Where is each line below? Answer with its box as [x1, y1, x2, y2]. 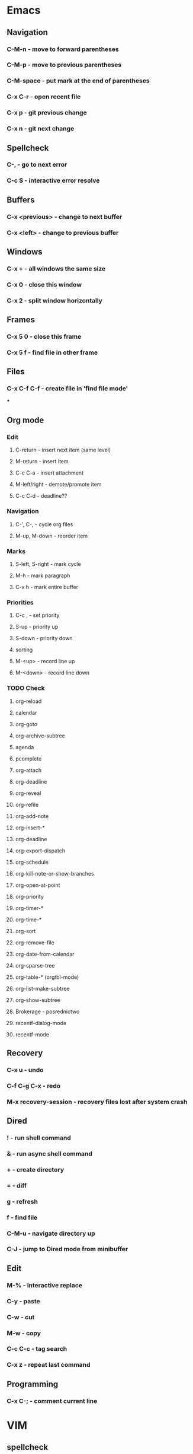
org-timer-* [15, 904, 44, 911]
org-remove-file [15, 938, 55, 946]
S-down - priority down [15, 635, 73, 642]
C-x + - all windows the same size [7, 265, 106, 273]
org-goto [15, 720, 38, 727]
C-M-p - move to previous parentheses [7, 61, 122, 69]
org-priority [15, 893, 44, 900]
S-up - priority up [15, 623, 59, 631]
